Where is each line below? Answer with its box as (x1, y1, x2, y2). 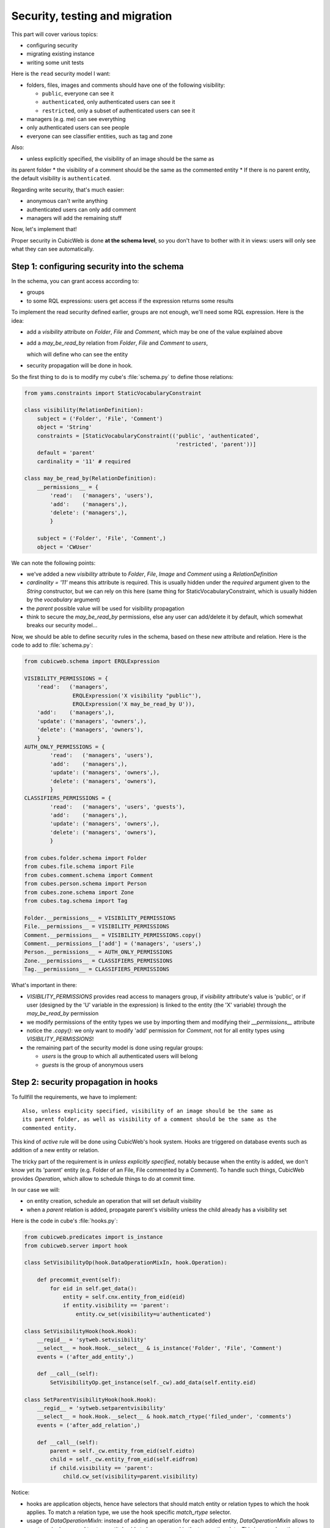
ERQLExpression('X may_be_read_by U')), (72, 700, 196, 708)
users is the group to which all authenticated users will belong (42, 1052, 198, 1060)
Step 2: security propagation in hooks (11, 1077, 158, 1087)
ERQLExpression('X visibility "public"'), (72, 692, 202, 699)
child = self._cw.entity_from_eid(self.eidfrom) (50, 1456, 199, 1463)
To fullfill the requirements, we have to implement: (11, 1093, 137, 1100)
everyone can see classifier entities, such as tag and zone (26, 132, 173, 140)
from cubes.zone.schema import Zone (24, 889, 134, 895)
